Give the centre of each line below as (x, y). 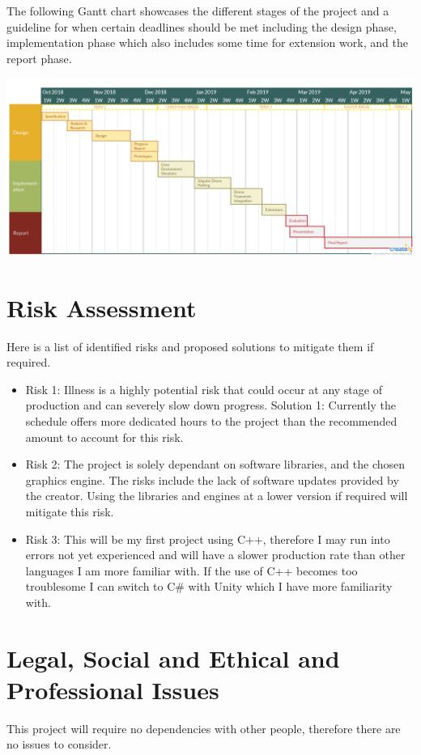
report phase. (39, 58)
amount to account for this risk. (104, 437)
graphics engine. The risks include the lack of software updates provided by (212, 479)
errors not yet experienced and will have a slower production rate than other (215, 555)
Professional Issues (113, 689)
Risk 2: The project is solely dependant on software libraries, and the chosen (215, 464)
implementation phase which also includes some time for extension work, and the (207, 42)
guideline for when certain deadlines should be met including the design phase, (202, 26)
